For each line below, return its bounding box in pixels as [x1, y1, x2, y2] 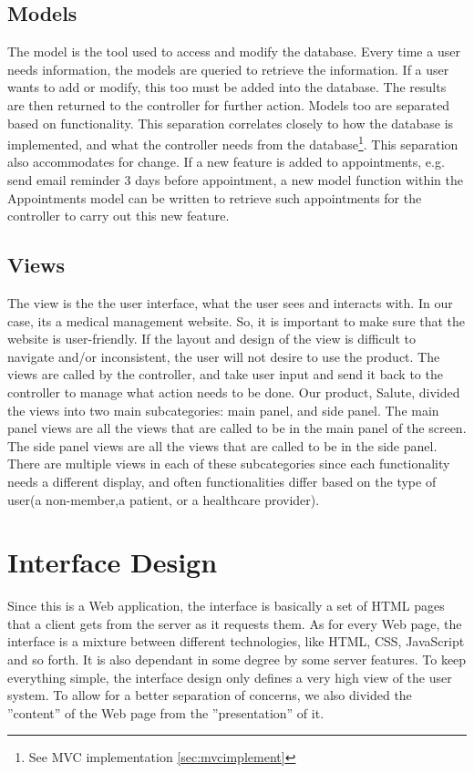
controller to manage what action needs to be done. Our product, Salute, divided [7, 382, 460, 401]
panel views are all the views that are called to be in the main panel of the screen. [7, 418, 467, 438]
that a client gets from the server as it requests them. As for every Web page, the [7, 613, 462, 633]
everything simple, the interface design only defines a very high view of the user [7, 667, 452, 686]
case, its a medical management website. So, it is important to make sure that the [7, 311, 466, 330]
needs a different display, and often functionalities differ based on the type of [7, 471, 437, 490]
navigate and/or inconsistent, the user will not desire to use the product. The [7, 346, 440, 366]
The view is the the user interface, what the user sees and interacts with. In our [7, 294, 453, 312]
